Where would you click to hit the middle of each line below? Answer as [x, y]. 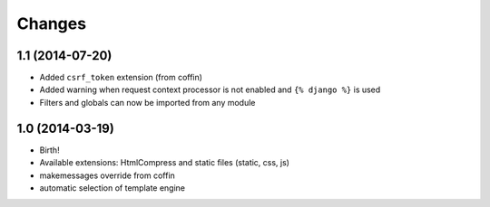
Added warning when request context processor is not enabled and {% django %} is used [210, 89]
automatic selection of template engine [113, 188]
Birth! [49, 150]
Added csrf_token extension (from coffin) [121, 78]
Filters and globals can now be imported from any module [147, 102]
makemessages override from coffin [108, 175]
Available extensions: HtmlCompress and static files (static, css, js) [165, 163]
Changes [51, 24]
